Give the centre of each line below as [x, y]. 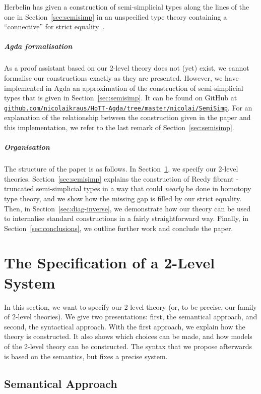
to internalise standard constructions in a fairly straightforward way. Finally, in [126, 218]
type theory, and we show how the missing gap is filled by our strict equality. [123, 198]
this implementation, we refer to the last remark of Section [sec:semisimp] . [119, 127]
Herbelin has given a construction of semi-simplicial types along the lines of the [127, 7]
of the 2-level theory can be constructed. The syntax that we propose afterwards [128, 346]
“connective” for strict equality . [54, 26]
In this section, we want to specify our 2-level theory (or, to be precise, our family [130, 306]
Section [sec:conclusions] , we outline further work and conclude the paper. [119, 228]
